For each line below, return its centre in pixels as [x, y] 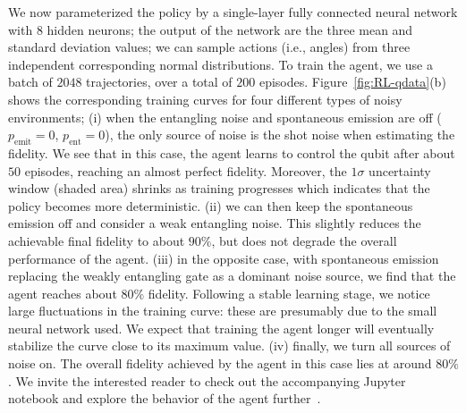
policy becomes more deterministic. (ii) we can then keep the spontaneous [211, 205]
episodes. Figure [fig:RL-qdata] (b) [352, 82]
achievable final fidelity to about [97, 240]
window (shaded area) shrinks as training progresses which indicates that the [219, 188]
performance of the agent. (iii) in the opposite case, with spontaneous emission [224, 258]
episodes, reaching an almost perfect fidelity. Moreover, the [186, 170]
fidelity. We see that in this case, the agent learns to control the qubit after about [232, 152]
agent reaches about [63, 293]
